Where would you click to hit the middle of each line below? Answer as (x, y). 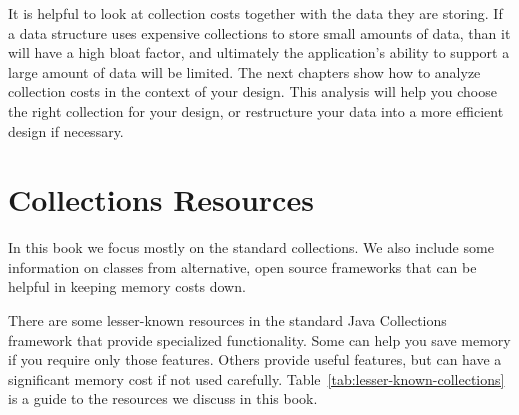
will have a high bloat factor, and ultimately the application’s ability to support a (259, 52)
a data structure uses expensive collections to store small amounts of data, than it (259, 32)
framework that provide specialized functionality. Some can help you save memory (259, 339)
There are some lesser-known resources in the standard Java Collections (227, 320)
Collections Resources (161, 199)
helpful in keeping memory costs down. (127, 286)
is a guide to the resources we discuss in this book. (163, 398)
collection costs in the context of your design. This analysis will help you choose (252, 91)
